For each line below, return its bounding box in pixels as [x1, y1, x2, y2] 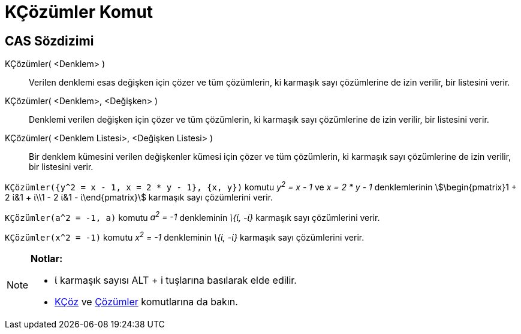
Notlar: [31, 253, 63, 265]
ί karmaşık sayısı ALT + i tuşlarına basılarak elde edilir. [55, 274, 297, 287]
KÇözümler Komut [5, 2, 153, 22]
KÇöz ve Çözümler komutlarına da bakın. [55, 296, 238, 308]
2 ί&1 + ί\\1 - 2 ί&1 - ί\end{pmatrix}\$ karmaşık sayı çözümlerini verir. [5, 192, 273, 202]
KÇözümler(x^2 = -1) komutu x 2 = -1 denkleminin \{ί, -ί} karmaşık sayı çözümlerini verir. [5, 230, 365, 243]
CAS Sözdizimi [5, 33, 94, 48]
